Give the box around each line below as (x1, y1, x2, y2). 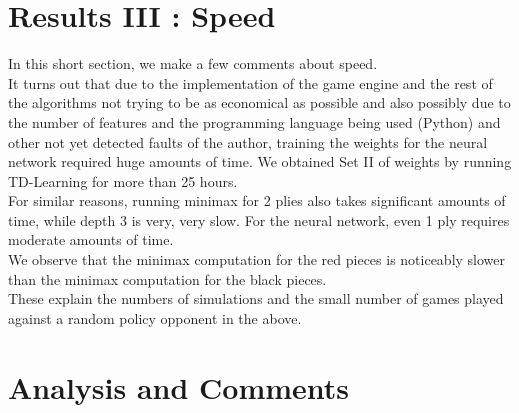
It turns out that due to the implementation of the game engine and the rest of (8, 72, 493, 93)
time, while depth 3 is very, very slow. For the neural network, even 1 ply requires (8, 209, 510, 230)
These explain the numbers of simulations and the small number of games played (8, 288, 504, 309)
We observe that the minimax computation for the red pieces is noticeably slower (8, 249, 506, 270)
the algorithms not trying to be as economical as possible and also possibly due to (8, 92, 511, 113)
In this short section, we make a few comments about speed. (8, 53, 378, 74)
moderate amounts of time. (8, 229, 174, 250)
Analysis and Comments (8, 366, 350, 407)
